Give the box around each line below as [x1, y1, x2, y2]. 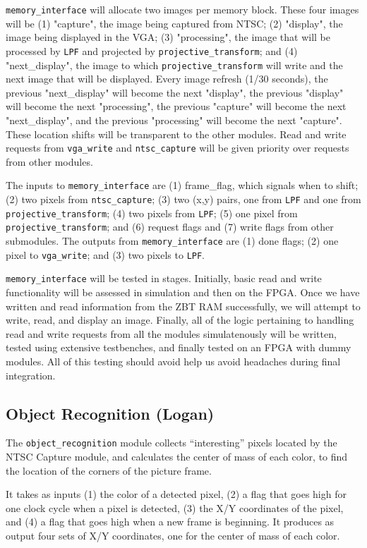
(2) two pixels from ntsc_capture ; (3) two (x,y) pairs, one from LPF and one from [6, 192, 361, 207]
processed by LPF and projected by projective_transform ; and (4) [6, 43, 298, 58]
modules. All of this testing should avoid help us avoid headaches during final [6, 353, 341, 368]
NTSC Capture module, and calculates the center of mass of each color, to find [6, 449, 348, 463]
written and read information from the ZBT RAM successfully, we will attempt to [6, 298, 361, 313]
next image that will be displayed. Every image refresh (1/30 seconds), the [6, 71, 328, 86]
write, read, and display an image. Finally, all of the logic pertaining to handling [6, 312, 354, 327]
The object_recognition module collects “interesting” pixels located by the [6, 435, 337, 450]
